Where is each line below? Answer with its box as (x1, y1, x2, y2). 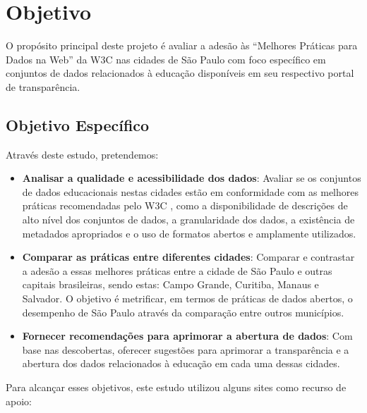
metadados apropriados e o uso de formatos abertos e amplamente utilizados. (22, 226, 356, 240)
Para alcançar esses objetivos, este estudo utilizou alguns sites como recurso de (6, 380, 347, 395)
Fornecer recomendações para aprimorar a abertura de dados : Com (22, 328, 353, 343)
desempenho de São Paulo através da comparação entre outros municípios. (22, 304, 344, 319)
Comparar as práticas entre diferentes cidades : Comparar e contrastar (22, 249, 355, 264)
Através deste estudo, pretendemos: (6, 147, 159, 161)
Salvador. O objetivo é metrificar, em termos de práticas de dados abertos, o (22, 291, 353, 306)
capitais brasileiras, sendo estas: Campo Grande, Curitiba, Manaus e (22, 277, 319, 292)
